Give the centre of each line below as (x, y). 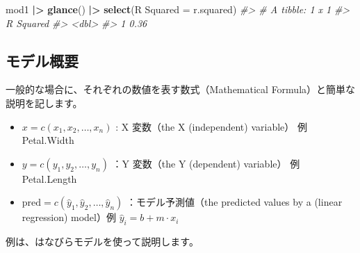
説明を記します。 (44, 103)
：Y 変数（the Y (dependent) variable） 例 (206, 163)
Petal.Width (48, 140)
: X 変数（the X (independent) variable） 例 (211, 126)
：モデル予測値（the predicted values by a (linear (235, 202)
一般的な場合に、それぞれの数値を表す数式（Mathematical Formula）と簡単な (181, 89)
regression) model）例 (69, 217)
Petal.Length (49, 178)
